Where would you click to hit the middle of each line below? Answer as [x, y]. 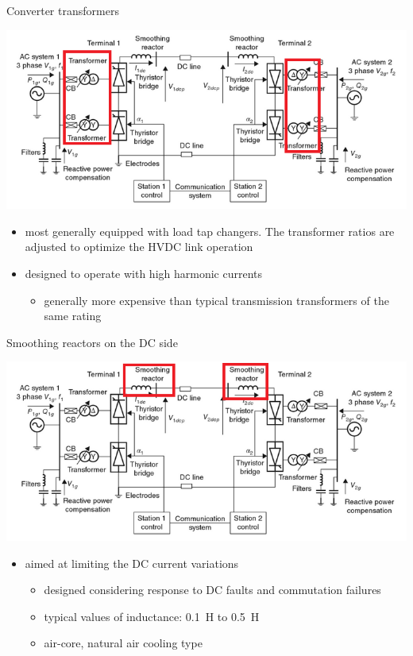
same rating [73, 316]
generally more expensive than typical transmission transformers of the [216, 300]
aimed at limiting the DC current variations [132, 563]
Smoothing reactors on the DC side [92, 342]
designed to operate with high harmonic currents [144, 273]
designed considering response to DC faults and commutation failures [212, 590]
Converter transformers [63, 10]
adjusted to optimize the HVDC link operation [139, 247]
